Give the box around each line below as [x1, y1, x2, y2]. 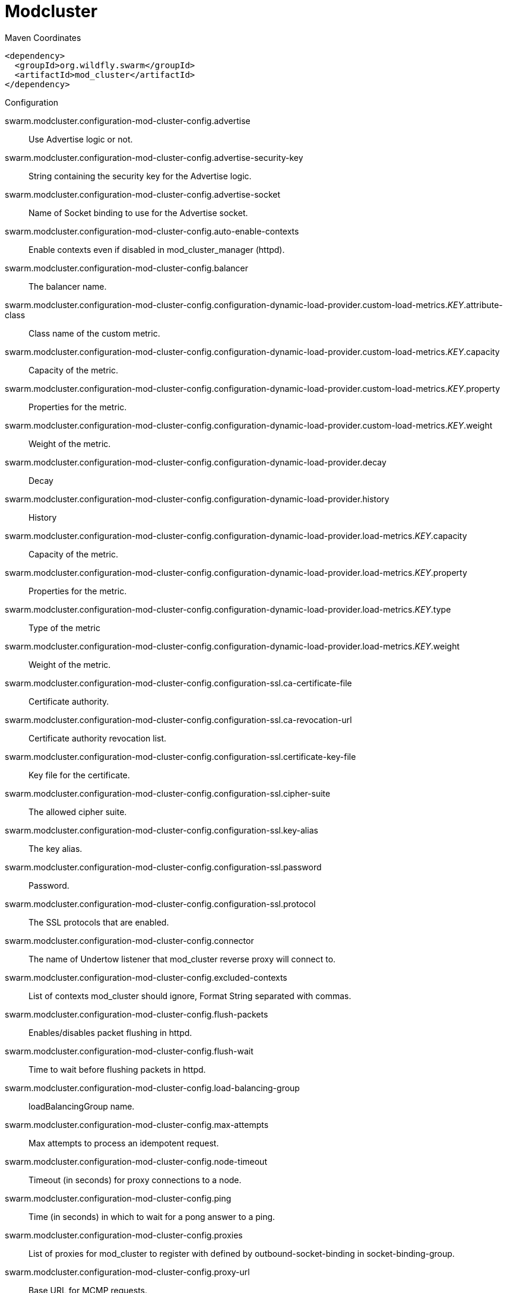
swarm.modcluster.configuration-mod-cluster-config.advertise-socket [5, 189, 281, 199]
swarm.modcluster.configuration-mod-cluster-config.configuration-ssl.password [5, 861, 322, 872]
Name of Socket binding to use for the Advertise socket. [28, 207, 248, 218]
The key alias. [28, 843, 83, 854]
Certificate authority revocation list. [28, 733, 167, 743]
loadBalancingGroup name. [28, 1101, 135, 1111]
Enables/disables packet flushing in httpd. [28, 1027, 192, 1038]
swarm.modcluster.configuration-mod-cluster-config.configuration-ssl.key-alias [5, 825, 318, 835]
